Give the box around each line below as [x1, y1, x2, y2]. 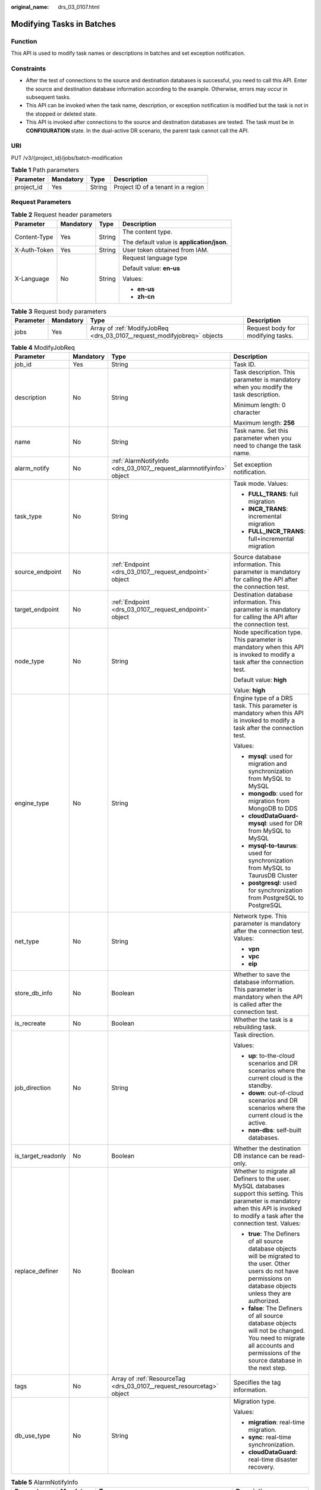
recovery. [248, 1463, 275, 1472]
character [233, 408, 261, 417]
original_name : [11, 4, 49, 10]
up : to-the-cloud [248, 1052, 295, 1060]
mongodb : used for [248, 790, 303, 798]
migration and [248, 760, 288, 768]
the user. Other [248, 1259, 291, 1268]
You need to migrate [248, 1334, 306, 1342]
